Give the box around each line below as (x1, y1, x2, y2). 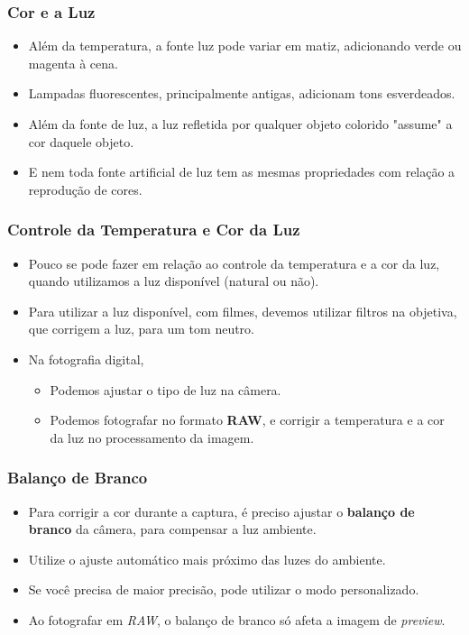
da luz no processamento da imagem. (50, 428, 254, 446)
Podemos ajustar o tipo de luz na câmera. (50, 380, 281, 399)
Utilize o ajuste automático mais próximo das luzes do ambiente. (28, 549, 386, 568)
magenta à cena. (28, 53, 118, 72)
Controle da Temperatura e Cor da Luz (7, 218, 300, 241)
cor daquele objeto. (28, 132, 134, 151)
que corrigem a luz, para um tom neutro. (28, 319, 255, 338)
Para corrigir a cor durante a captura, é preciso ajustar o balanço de (28, 502, 415, 520)
